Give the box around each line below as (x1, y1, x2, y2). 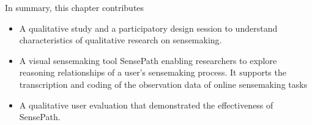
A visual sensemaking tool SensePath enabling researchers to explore (19, 54, 277, 66)
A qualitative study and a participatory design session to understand (19, 21, 278, 34)
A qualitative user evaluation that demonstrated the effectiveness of (19, 98, 273, 111)
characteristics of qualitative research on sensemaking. (19, 34, 222, 46)
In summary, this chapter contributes (5, 1, 144, 13)
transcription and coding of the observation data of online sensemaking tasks (19, 77, 308, 90)
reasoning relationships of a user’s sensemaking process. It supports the (19, 66, 286, 79)
